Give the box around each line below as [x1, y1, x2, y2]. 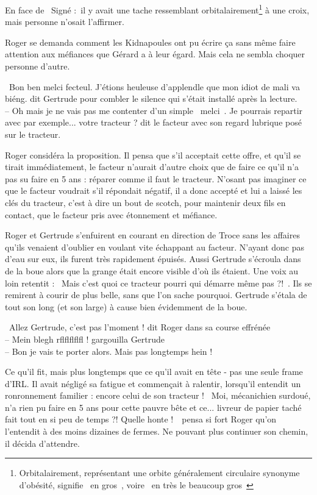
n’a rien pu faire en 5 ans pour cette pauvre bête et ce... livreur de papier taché [5, 401, 302, 413]
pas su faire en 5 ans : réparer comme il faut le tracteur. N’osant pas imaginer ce [5, 172, 307, 185]
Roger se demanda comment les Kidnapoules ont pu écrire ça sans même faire [5, 35, 296, 48]
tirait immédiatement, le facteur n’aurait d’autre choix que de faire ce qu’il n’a [5, 160, 299, 173]
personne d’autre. [5, 60, 70, 73]
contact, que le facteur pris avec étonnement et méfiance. [5, 208, 218, 221]
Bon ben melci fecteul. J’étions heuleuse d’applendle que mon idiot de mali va [9, 80, 300, 93]
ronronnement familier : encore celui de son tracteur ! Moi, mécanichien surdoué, [5, 389, 311, 402]
